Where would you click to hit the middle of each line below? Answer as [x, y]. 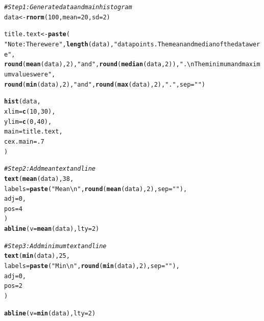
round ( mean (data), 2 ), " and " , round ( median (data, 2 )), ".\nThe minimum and [123, 64]
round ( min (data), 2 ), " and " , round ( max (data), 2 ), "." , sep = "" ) [105, 84]
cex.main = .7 [24, 141]
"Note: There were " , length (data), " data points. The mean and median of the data [127, 44]
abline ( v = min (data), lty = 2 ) [50, 313]
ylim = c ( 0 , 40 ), [28, 122]
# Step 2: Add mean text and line [50, 169]
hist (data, [22, 102]
